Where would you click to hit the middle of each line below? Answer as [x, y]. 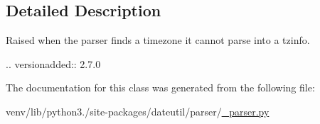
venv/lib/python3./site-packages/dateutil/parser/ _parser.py [138, 111]
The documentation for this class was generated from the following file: [160, 88]
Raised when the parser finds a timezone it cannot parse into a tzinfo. [158, 40]
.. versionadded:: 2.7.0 [53, 63]
